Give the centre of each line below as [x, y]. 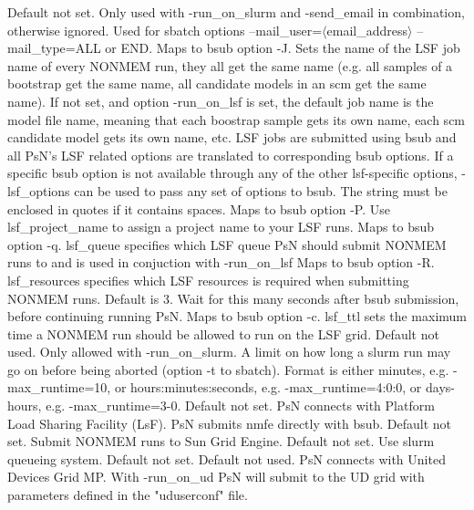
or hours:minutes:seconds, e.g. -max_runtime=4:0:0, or [268, 387]
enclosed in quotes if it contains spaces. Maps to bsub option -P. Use [199, 208]
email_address [367, 30]
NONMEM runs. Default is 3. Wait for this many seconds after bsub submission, [233, 298]
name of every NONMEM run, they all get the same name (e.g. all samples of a [230, 65]
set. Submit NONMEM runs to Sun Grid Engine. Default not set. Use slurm [221, 441]
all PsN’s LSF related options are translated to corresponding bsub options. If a [231, 155]
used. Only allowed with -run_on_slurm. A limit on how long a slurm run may [229, 352]
